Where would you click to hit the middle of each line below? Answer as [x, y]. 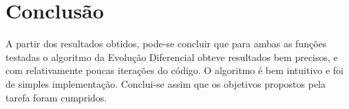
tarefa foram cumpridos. [56, 97]
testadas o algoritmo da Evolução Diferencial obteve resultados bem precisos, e [172, 57]
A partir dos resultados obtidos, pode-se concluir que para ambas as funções [166, 44]
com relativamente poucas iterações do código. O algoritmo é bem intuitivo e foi [175, 70]
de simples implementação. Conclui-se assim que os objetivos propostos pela [166, 83]
